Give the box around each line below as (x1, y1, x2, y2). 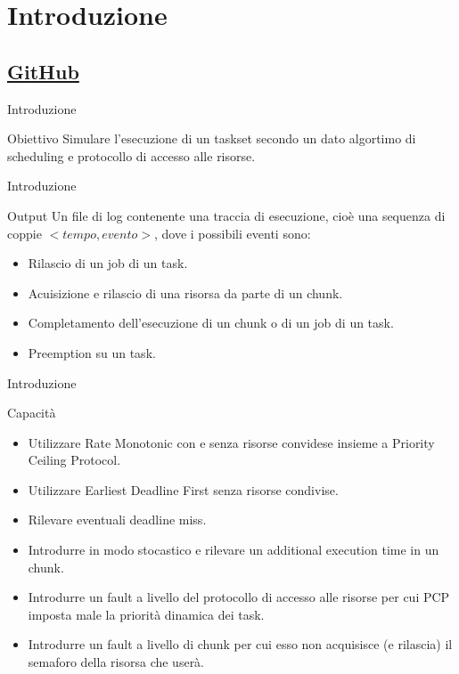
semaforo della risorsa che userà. (28, 653, 205, 671)
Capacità (7, 403, 56, 422)
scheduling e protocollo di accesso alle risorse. (7, 146, 256, 165)
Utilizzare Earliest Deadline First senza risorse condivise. (28, 480, 339, 499)
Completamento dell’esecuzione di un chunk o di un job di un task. (28, 313, 394, 332)
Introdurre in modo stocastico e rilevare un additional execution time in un (28, 540, 439, 559)
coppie (7, 223, 42, 242)
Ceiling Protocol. (28, 451, 121, 469)
